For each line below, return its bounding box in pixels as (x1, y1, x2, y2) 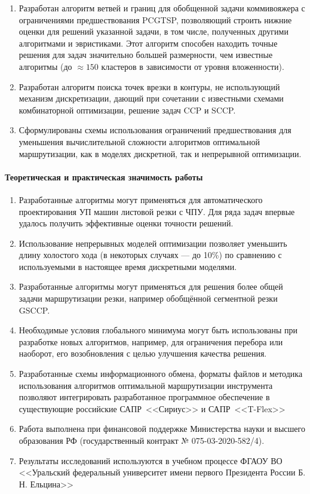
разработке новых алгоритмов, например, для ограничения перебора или (19, 335, 283, 348)
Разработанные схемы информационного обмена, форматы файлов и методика (19, 367, 303, 380)
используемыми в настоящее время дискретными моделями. (19, 260, 237, 272)
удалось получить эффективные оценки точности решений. (19, 217, 234, 229)
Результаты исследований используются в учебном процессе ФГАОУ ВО (19, 454, 283, 467)
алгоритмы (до (19, 60, 72, 72)
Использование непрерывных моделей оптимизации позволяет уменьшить (19, 237, 287, 249)
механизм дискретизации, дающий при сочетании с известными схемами (19, 92, 284, 105)
